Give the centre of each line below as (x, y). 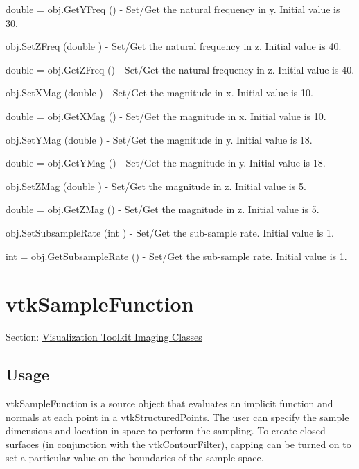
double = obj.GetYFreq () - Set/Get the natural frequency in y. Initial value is (173, 9)
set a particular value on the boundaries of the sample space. (135, 458)
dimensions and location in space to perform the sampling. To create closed (166, 430)
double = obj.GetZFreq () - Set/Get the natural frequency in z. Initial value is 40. (180, 69)
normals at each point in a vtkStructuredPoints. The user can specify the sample (177, 417)
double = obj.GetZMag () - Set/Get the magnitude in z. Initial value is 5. (163, 209)
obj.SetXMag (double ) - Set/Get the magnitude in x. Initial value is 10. (159, 93)
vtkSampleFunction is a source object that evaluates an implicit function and (169, 403)
